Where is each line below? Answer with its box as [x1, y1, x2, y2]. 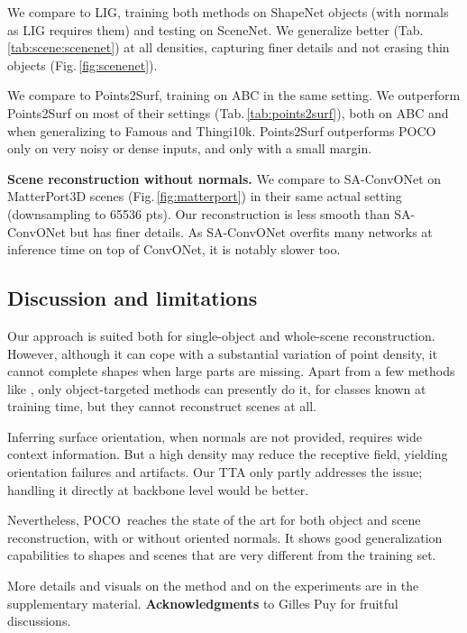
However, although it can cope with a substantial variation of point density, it [7, 344, 438, 362]
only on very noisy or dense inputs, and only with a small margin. [7, 139, 372, 158]
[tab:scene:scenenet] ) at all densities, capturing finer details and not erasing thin [7, 38, 450, 57]
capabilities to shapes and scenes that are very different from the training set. [7, 546, 436, 564]
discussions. [7, 611, 71, 630]
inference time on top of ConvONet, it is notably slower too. [7, 240, 341, 259]
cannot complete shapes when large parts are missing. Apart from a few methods [7, 362, 455, 381]
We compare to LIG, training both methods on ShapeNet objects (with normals [7, 3, 449, 21]
